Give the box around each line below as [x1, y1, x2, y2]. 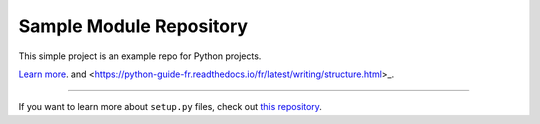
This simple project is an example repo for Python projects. [18, 50, 262, 62]
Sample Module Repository [18, 15, 249, 37]
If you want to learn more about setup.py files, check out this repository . [18, 101, 322, 113]
